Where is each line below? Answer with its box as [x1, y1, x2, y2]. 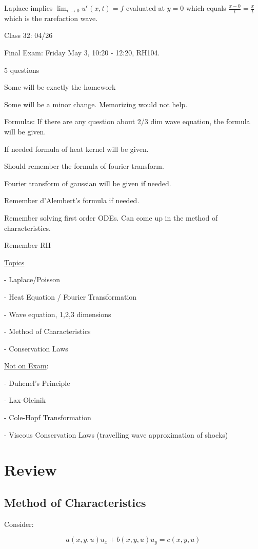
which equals [186, 3, 226, 13]
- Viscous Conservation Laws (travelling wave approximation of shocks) [4, 429, 228, 440]
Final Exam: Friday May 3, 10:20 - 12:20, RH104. [4, 47, 160, 58]
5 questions [4, 64, 39, 75]
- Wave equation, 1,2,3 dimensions [4, 308, 111, 319]
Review [4, 459, 57, 480]
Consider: [4, 518, 34, 529]
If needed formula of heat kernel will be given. [4, 143, 149, 154]
